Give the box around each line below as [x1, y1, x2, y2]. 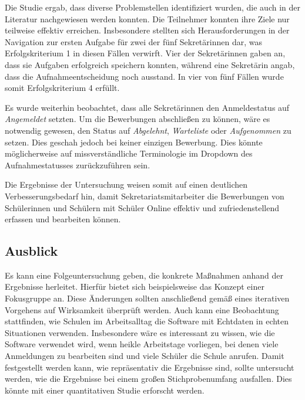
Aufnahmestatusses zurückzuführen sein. [5, 158, 150, 171]
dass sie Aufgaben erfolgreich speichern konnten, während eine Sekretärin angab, [5, 58, 295, 70]
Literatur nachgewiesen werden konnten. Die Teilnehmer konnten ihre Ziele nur [5, 12, 290, 25]
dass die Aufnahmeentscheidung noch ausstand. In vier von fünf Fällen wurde [5, 70, 284, 82]
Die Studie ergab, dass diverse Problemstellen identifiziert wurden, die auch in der [5, 1, 301, 13]
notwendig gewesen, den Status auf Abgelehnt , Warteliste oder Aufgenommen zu [5, 124, 291, 136]
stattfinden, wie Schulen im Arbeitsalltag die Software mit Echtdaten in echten [5, 315, 289, 327]
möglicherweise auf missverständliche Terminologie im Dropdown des [5, 147, 253, 160]
